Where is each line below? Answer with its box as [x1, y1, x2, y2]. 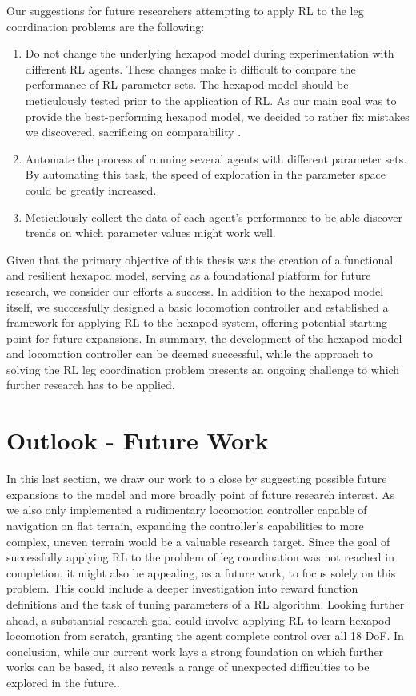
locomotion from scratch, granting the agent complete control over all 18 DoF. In [6, 627, 404, 644]
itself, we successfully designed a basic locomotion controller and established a [6, 298, 389, 315]
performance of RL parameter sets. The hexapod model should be [25, 76, 349, 93]
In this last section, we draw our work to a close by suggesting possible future [6, 470, 387, 487]
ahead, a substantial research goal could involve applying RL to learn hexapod [6, 611, 391, 628]
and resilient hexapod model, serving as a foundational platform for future [6, 267, 371, 284]
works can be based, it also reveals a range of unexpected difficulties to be [6, 658, 370, 675]
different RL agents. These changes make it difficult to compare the [25, 60, 356, 77]
